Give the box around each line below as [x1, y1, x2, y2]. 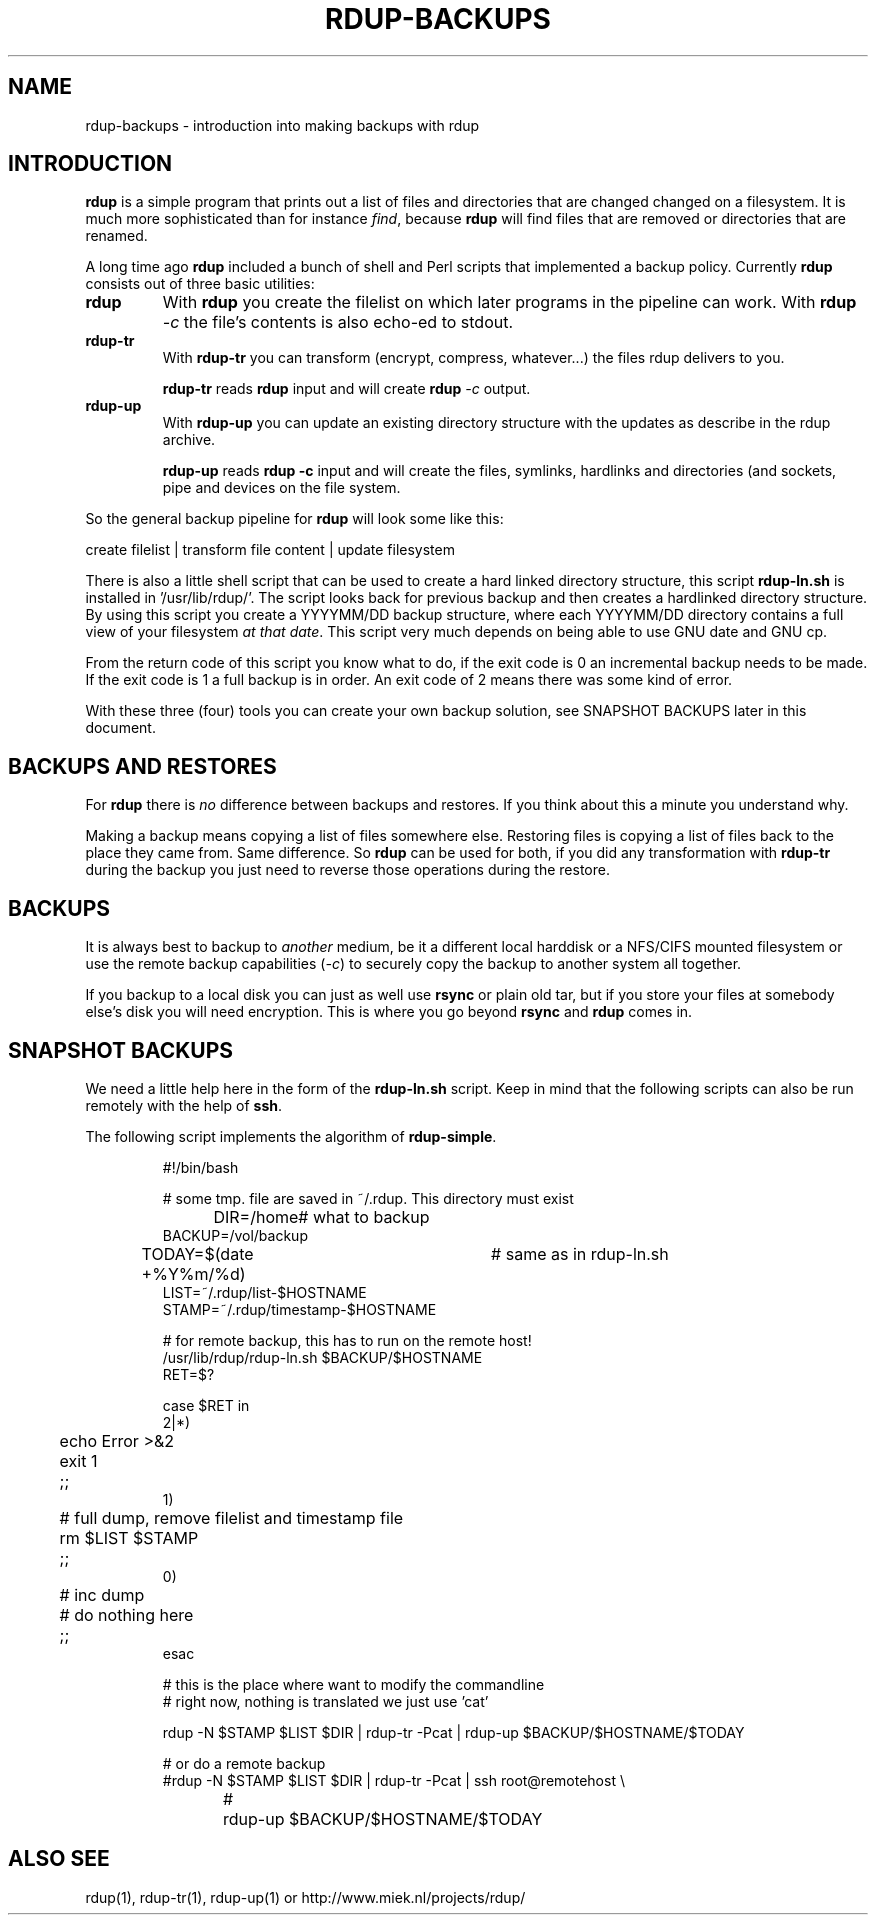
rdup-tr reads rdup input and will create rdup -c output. [162, 380, 531, 398]
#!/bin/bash [162, 1158, 239, 1176]
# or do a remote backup [162, 1754, 326, 1772]
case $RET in [162, 1396, 250, 1414]
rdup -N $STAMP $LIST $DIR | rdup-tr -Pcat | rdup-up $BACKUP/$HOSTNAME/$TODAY [162, 1723, 745, 1741]
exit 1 [59, 1450, 98, 1471]
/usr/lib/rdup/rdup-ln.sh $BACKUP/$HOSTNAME [162, 1348, 483, 1366]
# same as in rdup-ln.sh [491, 1243, 669, 1264]
